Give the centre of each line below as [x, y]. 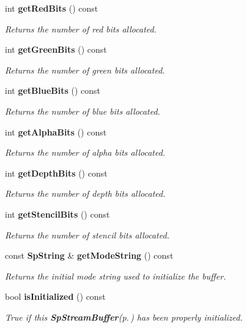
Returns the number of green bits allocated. [85, 70]
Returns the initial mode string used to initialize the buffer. [116, 276]
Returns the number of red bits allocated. [81, 29]
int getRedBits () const [52, 8]
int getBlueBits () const [53, 90]
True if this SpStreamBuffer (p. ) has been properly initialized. [124, 317]
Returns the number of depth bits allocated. [85, 193]
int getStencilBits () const [57, 214]
